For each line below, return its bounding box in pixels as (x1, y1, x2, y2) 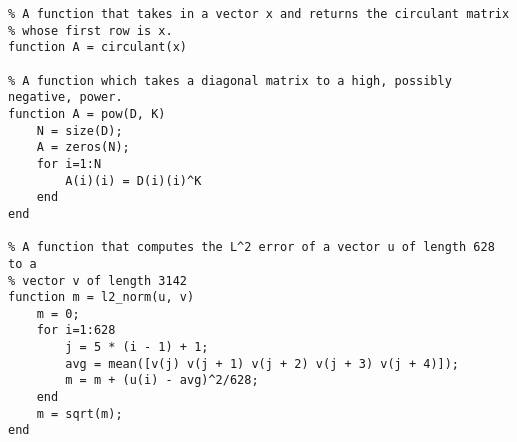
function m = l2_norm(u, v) (8, 290, 195, 305)
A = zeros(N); (36, 140, 130, 155)
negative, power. (8, 90, 123, 105)
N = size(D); (36, 123, 123, 138)
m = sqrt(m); (36, 406, 123, 421)
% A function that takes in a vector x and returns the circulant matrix (8, 7, 510, 21)
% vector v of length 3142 (8, 273, 187, 288)
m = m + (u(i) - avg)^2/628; (65, 373, 259, 388)
